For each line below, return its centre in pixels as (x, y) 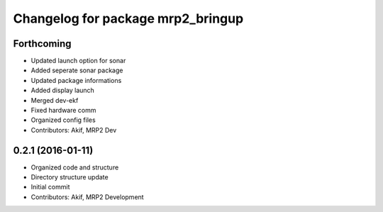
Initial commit (50, 187)
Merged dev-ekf (55, 100)
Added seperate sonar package (77, 70)
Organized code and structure (75, 167)
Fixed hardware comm (63, 111)
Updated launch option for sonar (78, 61)
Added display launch (63, 90)
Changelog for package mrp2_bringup (128, 18)
